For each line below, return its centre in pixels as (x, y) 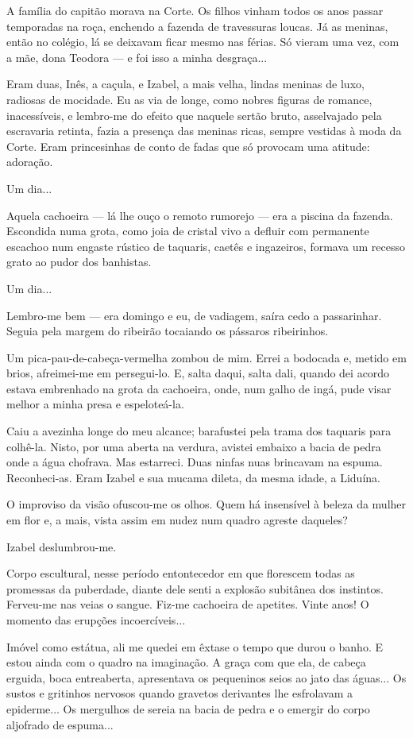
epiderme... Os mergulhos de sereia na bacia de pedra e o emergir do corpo (188, 708)
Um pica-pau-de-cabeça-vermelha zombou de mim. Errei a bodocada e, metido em (206, 357)
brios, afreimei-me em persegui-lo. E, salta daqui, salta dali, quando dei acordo (198, 373)
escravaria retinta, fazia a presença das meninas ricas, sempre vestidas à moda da (204, 131)
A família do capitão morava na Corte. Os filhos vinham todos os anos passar (195, 10)
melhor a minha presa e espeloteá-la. (95, 404)
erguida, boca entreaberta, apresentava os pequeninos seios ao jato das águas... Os (206, 677)
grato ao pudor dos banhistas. (79, 262)
